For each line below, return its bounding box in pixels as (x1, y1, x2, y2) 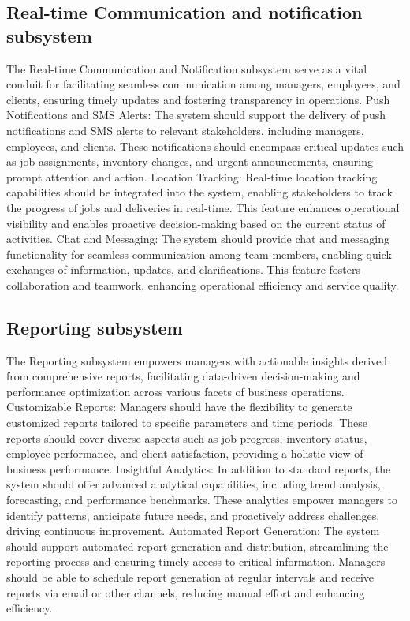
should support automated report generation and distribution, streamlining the (6, 537, 389, 554)
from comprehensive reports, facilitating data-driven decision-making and (6, 368, 360, 384)
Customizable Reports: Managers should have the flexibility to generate (6, 398, 352, 415)
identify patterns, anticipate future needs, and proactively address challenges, (6, 507, 380, 523)
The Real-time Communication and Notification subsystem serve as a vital (6, 60, 367, 77)
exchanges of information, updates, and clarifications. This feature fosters (6, 261, 361, 278)
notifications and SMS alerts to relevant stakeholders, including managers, (6, 122, 364, 138)
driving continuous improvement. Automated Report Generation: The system (6, 522, 380, 539)
